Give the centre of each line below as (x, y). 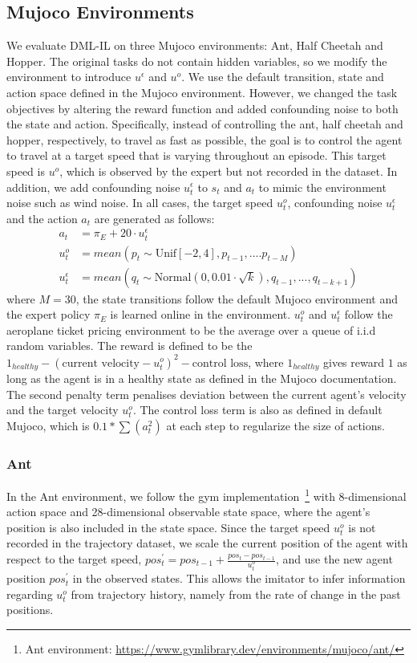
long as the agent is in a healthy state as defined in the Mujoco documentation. (202, 378)
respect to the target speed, (74, 559)
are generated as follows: (154, 218)
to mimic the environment (322, 187)
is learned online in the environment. (200, 314)
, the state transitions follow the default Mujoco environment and (237, 298)
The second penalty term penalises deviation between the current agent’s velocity (206, 394)
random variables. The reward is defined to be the (130, 346)
